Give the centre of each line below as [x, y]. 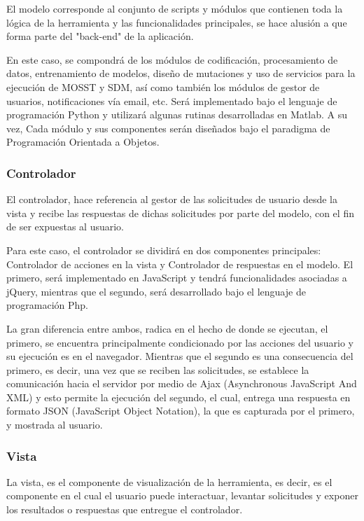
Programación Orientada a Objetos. [83, 142]
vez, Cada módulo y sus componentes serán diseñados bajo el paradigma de [168, 128]
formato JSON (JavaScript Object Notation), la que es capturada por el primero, [181, 411]
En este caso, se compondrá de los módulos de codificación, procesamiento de [172, 59]
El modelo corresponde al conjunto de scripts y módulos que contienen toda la [175, 8]
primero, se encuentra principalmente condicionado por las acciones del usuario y [180, 342]
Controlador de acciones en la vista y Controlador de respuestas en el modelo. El [180, 264]
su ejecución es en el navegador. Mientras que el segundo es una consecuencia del [180, 356]
